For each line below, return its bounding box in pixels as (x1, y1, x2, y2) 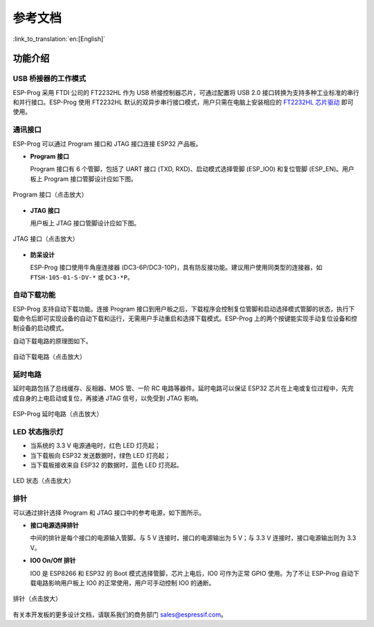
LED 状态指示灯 (12, 427, 64, 436)
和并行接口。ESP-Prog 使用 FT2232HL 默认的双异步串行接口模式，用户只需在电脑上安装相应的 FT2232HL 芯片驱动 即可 (12, 98, 354, 107)
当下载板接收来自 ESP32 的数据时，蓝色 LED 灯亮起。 (30, 461, 183, 470)
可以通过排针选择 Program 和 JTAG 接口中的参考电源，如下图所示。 (12, 508, 206, 517)
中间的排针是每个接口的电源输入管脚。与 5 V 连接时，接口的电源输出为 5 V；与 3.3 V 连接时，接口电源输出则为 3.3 (30, 534, 357, 542)
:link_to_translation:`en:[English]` (12, 35, 106, 43)
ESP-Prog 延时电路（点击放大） (12, 410, 103, 418)
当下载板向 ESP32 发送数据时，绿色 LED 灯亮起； (30, 451, 171, 459)
